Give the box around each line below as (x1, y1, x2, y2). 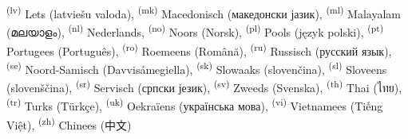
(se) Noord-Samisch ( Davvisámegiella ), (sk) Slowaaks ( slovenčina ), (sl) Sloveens (6, 58, 387, 77)
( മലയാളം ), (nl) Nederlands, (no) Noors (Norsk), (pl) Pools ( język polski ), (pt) (6, 21, 384, 40)
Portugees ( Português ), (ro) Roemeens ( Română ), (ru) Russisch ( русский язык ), (6, 40, 392, 59)
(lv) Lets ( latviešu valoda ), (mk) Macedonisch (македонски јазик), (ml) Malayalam (6, 3, 401, 21)
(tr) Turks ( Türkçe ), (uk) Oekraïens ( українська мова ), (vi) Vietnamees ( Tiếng (6, 95, 383, 114)
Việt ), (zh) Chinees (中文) (6, 114, 132, 133)
